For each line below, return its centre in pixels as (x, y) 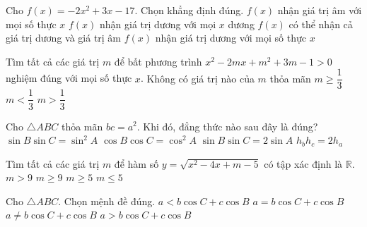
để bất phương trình (158, 61)
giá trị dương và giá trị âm (64, 38)
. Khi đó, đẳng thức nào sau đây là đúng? (227, 126)
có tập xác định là (303, 163)
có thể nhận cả (321, 24)
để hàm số (136, 163)
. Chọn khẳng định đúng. (189, 10)
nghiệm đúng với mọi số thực (69, 78)
